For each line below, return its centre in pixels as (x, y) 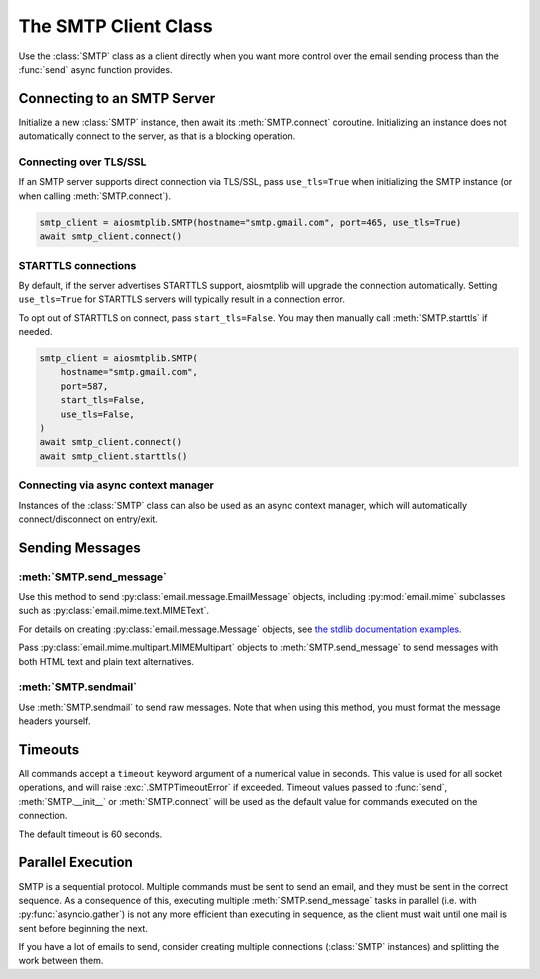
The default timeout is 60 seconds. (90, 834)
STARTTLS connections (77, 265)
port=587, (84, 386)
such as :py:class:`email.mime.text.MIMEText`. (114, 611)
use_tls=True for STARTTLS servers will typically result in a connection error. (181, 299)
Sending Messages (79, 547)
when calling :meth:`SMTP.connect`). (95, 196)
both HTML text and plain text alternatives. (106, 661)
